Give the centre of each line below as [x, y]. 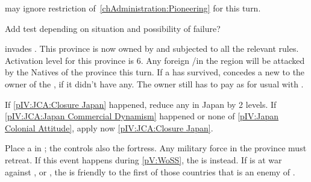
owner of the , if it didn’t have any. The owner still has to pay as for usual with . [154, 83]
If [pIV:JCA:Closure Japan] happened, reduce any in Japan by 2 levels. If [141, 104]
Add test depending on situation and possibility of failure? [113, 28]
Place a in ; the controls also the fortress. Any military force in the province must [156, 148]
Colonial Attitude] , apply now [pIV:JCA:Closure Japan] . [109, 127]
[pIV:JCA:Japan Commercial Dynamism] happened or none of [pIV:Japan [142, 116]
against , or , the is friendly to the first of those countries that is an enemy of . [150, 171]
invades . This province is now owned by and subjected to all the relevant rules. [152, 49]
